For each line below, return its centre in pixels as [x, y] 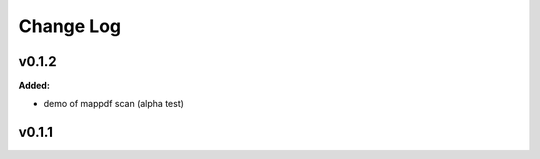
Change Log [70, 26]
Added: [34, 86]
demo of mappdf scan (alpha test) [114, 104]
